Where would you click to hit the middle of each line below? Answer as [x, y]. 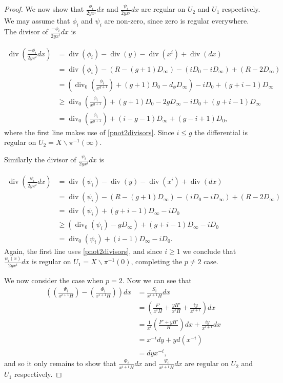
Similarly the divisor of [40, 159]
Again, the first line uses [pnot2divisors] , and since [83, 251]
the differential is [221, 132]
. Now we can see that [157, 280]
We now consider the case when [54, 280]
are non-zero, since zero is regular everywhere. [177, 21]
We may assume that [37, 21]
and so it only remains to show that [60, 363]
